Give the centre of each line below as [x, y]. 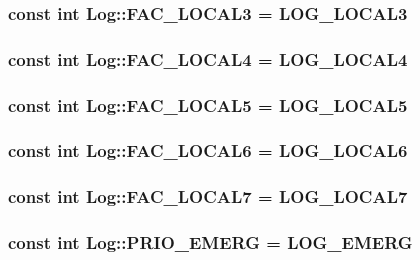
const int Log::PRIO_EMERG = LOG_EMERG [210, 242]
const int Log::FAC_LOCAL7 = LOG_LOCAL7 [208, 196]
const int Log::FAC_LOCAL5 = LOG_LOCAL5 [208, 104]
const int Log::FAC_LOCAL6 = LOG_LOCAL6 [208, 150]
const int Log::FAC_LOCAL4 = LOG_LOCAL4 [208, 58]
